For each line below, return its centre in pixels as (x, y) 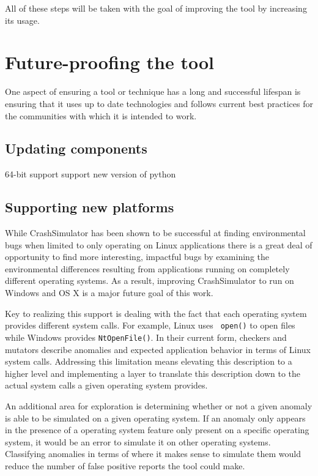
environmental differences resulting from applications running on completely (147, 268)
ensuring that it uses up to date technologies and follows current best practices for (159, 103)
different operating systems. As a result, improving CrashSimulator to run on (150, 281)
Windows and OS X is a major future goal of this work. (109, 293)
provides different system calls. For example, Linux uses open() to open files (150, 325)
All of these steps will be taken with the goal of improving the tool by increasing (156, 8)
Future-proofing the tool (109, 62)
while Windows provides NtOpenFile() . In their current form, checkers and (146, 337)
